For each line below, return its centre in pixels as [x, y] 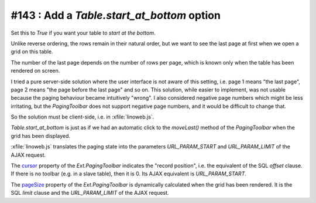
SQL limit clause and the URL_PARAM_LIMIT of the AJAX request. [90, 193]
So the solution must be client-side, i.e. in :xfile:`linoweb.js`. [83, 117]
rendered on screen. [35, 71]
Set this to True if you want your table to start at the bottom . [83, 33]
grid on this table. [32, 52]
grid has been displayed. [40, 136]
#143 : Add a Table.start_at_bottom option [116, 15]
